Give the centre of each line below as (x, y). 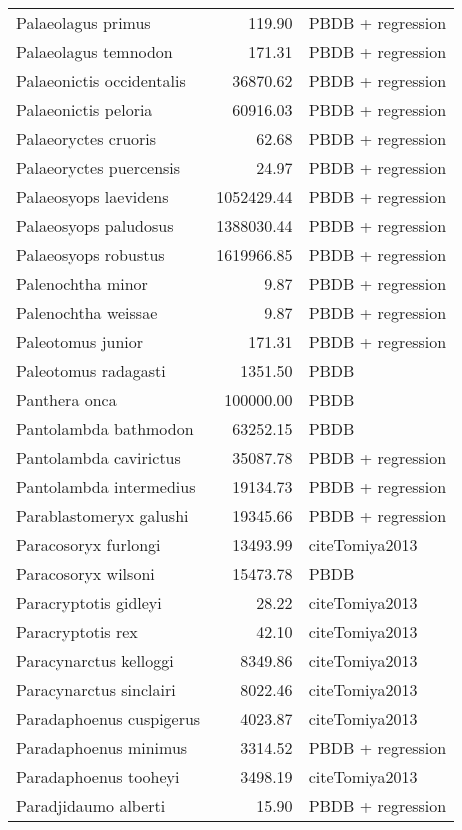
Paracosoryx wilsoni (85, 573)
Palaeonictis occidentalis (101, 80)
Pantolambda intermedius (106, 486)
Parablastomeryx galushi (102, 515)
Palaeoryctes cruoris (86, 138)
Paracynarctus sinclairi (96, 689)
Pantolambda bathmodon (105, 428)
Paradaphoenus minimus (102, 747)
